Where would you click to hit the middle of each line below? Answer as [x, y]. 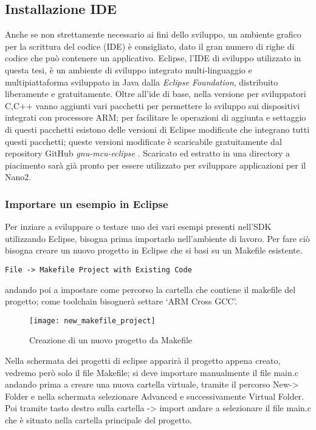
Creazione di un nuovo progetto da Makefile [111, 340]
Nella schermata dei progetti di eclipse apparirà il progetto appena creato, [143, 361]
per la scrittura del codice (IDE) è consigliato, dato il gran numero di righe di [150, 46]
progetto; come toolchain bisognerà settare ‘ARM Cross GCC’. [121, 301]
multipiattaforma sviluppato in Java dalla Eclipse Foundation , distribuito [142, 82]
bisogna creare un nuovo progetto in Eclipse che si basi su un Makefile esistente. [154, 250]
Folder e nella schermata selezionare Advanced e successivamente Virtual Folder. [155, 396]
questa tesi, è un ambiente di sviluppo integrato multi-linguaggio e [129, 69]
